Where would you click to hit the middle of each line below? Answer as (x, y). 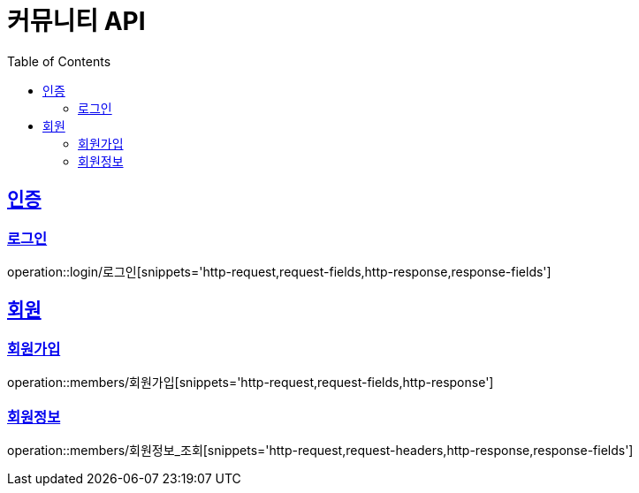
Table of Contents (59, 61)
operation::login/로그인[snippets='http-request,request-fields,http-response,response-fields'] (279, 271)
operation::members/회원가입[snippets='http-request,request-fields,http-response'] (251, 383)
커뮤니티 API (76, 21)
